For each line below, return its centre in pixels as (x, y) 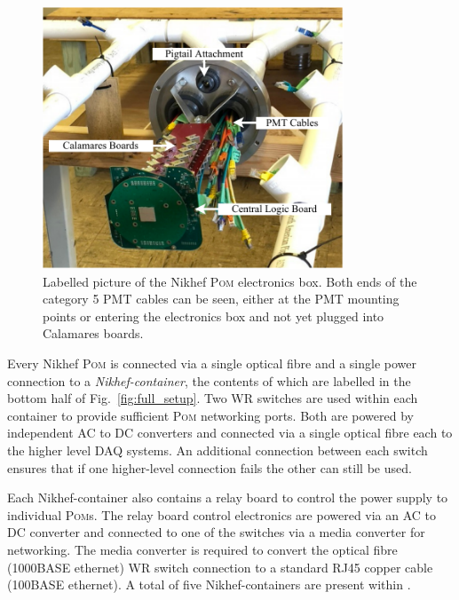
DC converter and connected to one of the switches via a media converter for (216, 532)
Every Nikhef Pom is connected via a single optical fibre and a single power (212, 363)
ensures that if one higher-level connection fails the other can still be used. (210, 467)
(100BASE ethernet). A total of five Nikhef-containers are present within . (209, 584)
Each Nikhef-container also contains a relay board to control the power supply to (228, 497)
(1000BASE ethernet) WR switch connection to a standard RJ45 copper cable (220, 567)
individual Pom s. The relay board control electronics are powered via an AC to (222, 514)
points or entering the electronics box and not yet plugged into (214, 316)
